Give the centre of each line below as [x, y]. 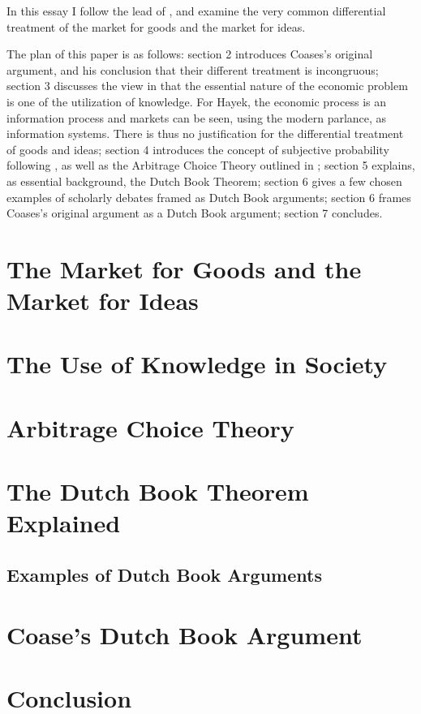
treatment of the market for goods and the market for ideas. [156, 26]
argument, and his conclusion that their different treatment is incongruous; [193, 69]
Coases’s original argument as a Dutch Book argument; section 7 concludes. [195, 213]
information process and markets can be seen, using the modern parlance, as [197, 117]
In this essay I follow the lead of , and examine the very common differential [196, 11]
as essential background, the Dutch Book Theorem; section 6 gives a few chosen [204, 181]
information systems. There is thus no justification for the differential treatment [205, 133]
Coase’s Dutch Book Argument [185, 634]
